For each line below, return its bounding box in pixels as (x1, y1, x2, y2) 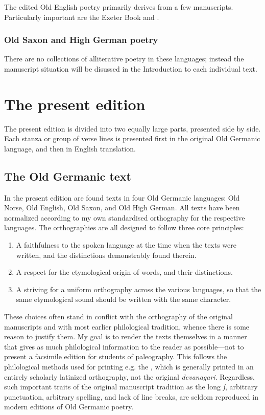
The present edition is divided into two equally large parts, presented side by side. (4, 123, 261, 134)
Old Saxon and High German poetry (4, 33, 158, 46)
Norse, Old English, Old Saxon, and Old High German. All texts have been (4, 202, 240, 213)
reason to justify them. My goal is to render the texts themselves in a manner (4, 331, 247, 342)
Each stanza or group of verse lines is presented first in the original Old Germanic (4, 133, 260, 144)
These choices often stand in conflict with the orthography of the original (4, 311, 233, 322)
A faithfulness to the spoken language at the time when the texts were (16, 239, 236, 250)
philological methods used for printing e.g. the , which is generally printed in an (4, 361, 254, 372)
